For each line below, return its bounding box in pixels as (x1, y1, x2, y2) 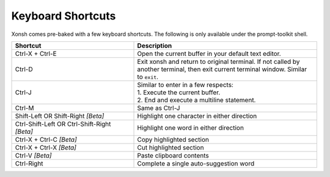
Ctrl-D (15, 64, 33, 73)
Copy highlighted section (137, 135, 209, 144)
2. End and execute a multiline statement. (137, 95, 256, 104)
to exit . (137, 72, 159, 81)
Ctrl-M (15, 103, 34, 112)
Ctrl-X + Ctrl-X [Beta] (15, 143, 76, 151)
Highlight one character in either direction (137, 111, 257, 120)
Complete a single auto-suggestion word (137, 159, 255, 167)
